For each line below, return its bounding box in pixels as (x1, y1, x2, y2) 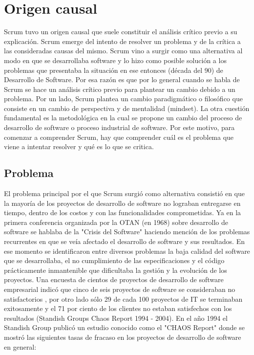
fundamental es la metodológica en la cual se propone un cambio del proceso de (4, 112, 242, 123)
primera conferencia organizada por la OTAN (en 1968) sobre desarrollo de (4, 217, 228, 227)
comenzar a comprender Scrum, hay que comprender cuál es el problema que (4, 132, 234, 142)
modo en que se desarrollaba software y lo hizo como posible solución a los (4, 55, 227, 65)
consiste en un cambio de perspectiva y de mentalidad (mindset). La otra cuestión (4, 103, 250, 113)
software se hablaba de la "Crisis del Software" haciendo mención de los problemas (4, 226, 250, 237)
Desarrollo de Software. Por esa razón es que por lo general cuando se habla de (4, 74, 240, 85)
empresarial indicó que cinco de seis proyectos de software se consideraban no (4, 284, 235, 294)
